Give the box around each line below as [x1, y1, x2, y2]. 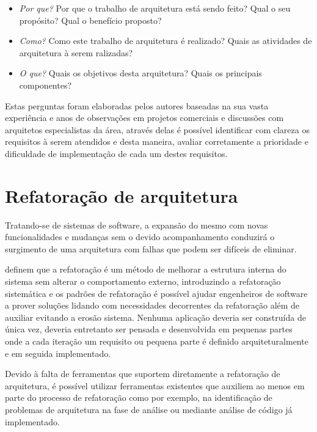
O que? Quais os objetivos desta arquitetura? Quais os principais [19, 67, 262, 79]
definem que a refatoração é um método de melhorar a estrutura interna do [5, 263, 286, 276]
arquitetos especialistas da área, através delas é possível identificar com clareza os [5, 123, 310, 136]
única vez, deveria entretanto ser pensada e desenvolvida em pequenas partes [5, 323, 293, 335]
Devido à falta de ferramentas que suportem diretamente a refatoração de [5, 367, 280, 380]
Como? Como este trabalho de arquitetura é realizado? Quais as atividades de [19, 34, 312, 47]
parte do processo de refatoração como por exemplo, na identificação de [5, 391, 272, 404]
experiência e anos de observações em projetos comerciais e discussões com [5, 111, 284, 124]
